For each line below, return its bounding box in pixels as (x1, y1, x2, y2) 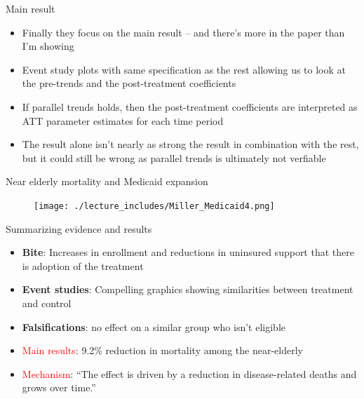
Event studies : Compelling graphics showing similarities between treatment (22, 282, 353, 297)
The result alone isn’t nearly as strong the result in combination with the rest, (22, 137, 359, 151)
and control (22, 295, 72, 310)
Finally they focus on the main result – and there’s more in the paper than (22, 25, 345, 39)
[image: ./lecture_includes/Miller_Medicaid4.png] (34, 201, 275, 211)
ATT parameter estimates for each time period (22, 113, 224, 128)
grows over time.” (22, 380, 96, 395)
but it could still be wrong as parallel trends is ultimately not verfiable (22, 150, 326, 165)
